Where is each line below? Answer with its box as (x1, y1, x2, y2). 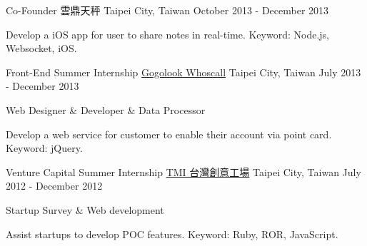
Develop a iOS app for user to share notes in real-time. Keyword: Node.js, (6, 26, 329, 41)
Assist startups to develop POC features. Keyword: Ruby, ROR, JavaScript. (6, 226, 338, 241)
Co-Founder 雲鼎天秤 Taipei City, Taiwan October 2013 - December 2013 (6, 3, 329, 17)
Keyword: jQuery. (6, 140, 83, 155)
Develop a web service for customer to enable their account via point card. (6, 126, 332, 141)
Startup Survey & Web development (6, 202, 164, 217)
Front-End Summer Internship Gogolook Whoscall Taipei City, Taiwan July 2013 (6, 64, 361, 79)
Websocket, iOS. (6, 41, 77, 56)
